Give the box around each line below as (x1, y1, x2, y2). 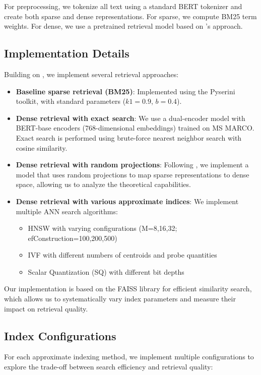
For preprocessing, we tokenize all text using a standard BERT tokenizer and (4, 1, 242, 11)
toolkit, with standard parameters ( (16, 96, 126, 106)
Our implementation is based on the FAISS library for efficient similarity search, (4, 283, 252, 294)
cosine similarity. (16, 142, 68, 153)
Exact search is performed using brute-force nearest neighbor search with (16, 132, 242, 143)
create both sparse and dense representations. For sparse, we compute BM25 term (4, 11, 257, 21)
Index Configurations (4, 328, 116, 343)
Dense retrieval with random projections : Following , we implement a (16, 159, 249, 170)
